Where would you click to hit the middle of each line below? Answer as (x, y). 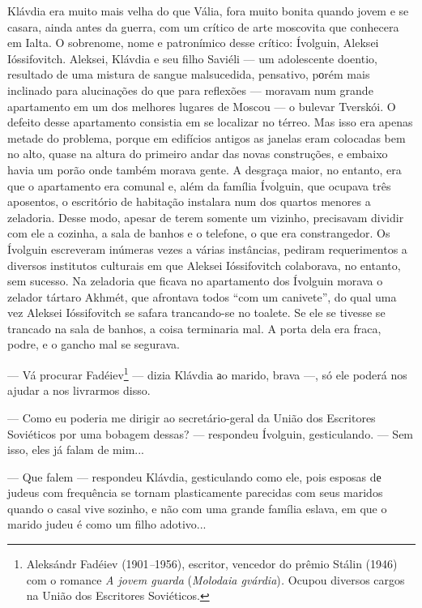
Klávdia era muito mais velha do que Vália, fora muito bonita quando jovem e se (208, 11)
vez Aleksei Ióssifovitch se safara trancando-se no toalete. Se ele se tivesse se (196, 313)
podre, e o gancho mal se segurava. (94, 344)
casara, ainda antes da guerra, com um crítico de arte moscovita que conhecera (203, 26)
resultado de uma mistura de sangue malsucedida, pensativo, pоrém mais (189, 74)
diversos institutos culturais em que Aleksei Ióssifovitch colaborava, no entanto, (204, 265)
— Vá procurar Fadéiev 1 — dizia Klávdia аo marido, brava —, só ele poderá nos (207, 373)
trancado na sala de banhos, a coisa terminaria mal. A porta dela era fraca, (194, 328)
